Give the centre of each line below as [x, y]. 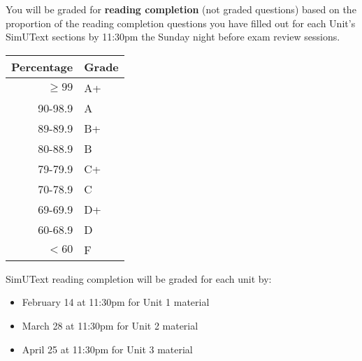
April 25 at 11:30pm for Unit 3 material [107, 349]
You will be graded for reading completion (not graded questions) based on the [181, 9]
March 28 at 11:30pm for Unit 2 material [110, 325]
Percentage [42, 66]
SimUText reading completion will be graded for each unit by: [139, 278]
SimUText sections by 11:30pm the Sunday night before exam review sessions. [173, 37]
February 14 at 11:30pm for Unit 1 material [116, 302]
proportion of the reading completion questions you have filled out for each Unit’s [181, 23]
